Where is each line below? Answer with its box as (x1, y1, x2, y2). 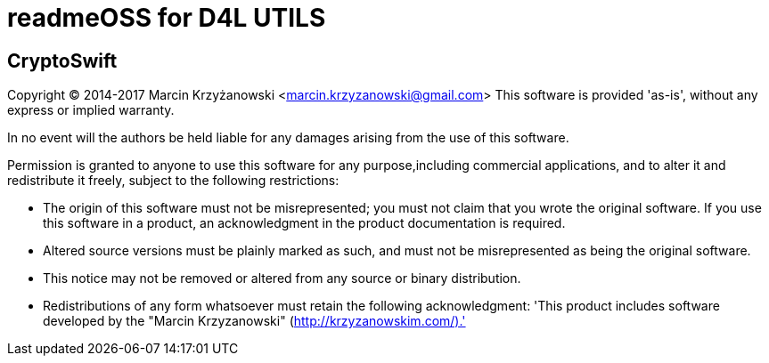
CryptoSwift (7, 49, 118, 72)
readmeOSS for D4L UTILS (7, 3, 326, 33)
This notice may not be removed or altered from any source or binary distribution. (43, 270, 521, 286)
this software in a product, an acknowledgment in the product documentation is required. (43, 215, 566, 231)
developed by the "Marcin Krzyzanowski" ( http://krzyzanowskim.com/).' (43, 313, 466, 329)
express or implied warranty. (7, 102, 175, 118)
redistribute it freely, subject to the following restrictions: (7, 173, 340, 189)
